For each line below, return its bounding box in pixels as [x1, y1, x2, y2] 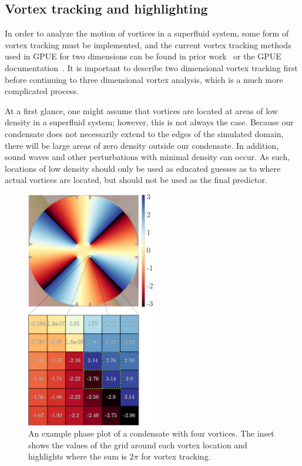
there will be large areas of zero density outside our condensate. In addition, [5, 139, 279, 151]
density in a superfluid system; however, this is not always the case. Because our [5, 116, 294, 128]
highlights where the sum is [28, 450, 127, 462]
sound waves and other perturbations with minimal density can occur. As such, [5, 151, 290, 163]
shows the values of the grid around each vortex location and [28, 438, 247, 451]
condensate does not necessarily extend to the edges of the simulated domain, [5, 127, 284, 139]
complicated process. [5, 85, 79, 97]
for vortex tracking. [141, 450, 211, 462]
